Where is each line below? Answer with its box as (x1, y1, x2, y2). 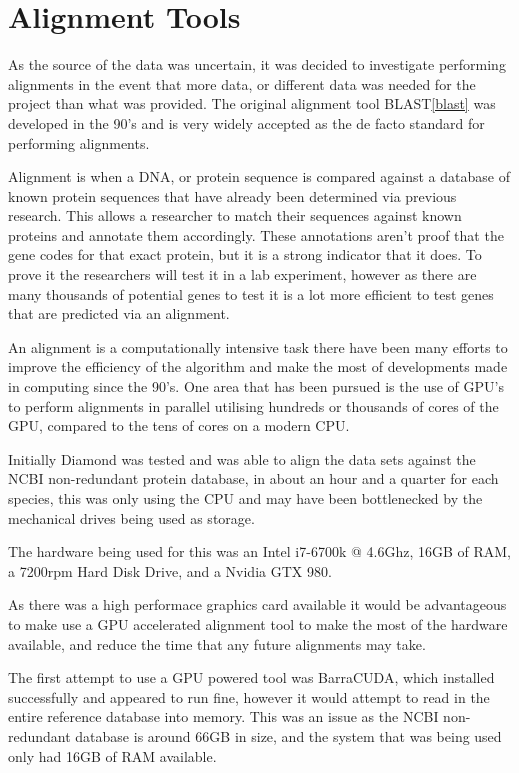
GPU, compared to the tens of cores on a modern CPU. (8, 415, 350, 436)
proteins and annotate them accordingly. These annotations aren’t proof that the (8, 224, 504, 245)
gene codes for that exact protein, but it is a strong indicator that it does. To (8, 244, 482, 265)
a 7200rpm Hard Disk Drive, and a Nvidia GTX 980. (8, 560, 332, 581)
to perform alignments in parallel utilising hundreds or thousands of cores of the (8, 395, 499, 416)
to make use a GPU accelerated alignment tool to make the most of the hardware (8, 613, 508, 634)
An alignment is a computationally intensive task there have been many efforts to (8, 336, 508, 357)
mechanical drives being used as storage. (8, 507, 255, 528)
